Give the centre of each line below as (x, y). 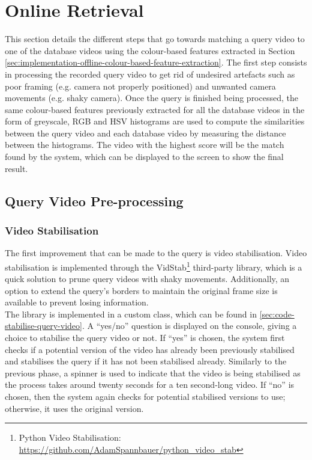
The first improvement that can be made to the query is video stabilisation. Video (156, 253)
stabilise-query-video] (43, 326)
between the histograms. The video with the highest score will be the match (145, 145)
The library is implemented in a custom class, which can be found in (131, 314)
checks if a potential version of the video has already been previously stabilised (150, 349)
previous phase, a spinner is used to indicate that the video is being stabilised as (153, 373)
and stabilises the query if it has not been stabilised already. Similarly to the (146, 361)
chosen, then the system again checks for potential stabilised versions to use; (145, 397)
